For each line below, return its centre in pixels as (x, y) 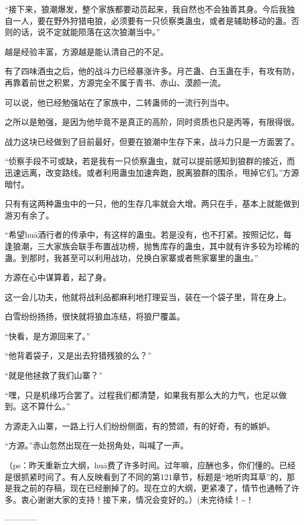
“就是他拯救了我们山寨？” (54, 375)
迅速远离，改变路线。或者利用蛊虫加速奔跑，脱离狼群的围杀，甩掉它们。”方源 (152, 172)
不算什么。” (49, 406)
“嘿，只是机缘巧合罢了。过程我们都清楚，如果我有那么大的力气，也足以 (142, 394)
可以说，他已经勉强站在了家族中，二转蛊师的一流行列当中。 (119, 102)
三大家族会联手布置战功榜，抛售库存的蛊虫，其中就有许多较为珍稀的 (168, 246)
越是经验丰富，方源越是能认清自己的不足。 (87, 51)
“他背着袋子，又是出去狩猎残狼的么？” (78, 355)
